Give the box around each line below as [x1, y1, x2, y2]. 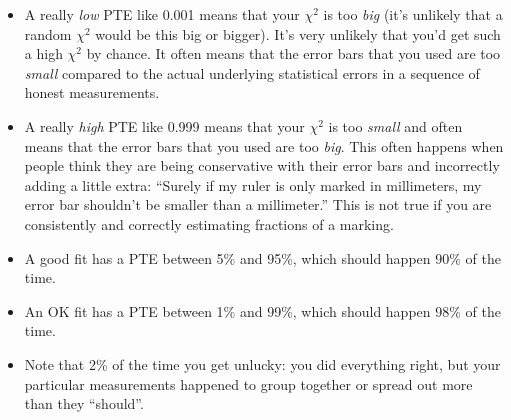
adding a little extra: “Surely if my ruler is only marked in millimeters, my [24, 174, 482, 195]
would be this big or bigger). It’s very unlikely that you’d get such [95, 23, 501, 44]
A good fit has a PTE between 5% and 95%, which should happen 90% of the [24, 247, 501, 268]
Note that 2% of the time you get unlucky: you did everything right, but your [24, 353, 501, 374]
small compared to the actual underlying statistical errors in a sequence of [24, 62, 480, 83]
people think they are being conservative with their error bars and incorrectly [24, 155, 500, 176]
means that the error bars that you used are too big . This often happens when [24, 135, 504, 156]
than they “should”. [24, 393, 144, 414]
